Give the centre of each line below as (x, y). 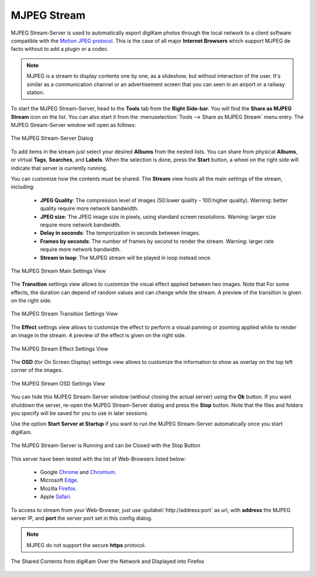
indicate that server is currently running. (59, 168)
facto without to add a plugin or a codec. (60, 49)
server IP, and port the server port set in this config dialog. (82, 518)
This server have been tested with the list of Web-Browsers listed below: (98, 459)
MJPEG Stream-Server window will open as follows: (73, 125)
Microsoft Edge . (59, 480)
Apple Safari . (56, 497)
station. (36, 92)
